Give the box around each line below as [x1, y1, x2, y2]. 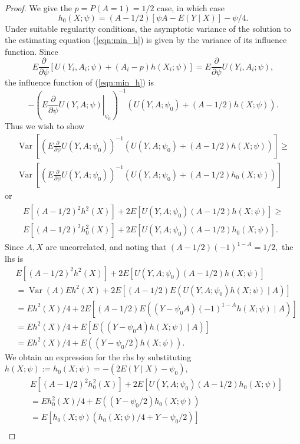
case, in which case [157, 2, 225, 14]
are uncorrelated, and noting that [45, 241, 167, 253]
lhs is [5, 252, 24, 265]
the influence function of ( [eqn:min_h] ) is [5, 76, 154, 88]
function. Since [5, 45, 58, 57]
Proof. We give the [5, 2, 72, 14]
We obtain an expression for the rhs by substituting [5, 350, 192, 363]
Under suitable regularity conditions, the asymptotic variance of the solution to [5, 22, 291, 34]
